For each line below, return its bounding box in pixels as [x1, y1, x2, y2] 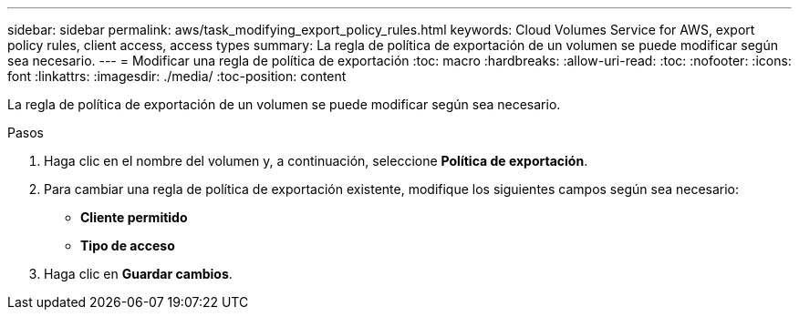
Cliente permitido [80, 210, 188, 225]
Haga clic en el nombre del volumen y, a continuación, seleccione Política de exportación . [44, 153, 588, 169]
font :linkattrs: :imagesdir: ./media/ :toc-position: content [7, 68, 347, 84]
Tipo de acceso [80, 238, 175, 253]
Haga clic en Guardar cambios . [44, 266, 233, 281]
